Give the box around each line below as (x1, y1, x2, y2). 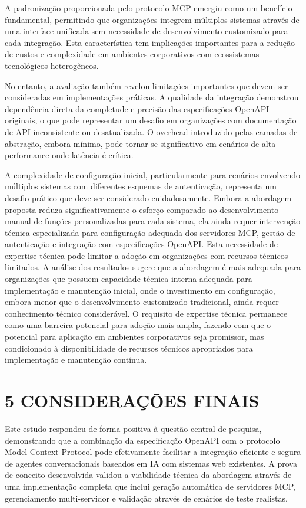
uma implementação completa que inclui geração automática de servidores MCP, (5, 480, 295, 492)
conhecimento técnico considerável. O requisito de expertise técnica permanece (5, 307, 288, 319)
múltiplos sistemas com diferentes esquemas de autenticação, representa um (5, 180, 277, 192)
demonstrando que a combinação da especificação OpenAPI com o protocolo (5, 434, 280, 446)
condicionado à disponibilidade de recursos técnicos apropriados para (5, 342, 253, 354)
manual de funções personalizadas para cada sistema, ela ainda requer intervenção (5, 215, 301, 227)
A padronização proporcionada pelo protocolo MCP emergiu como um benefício (5, 2, 292, 14)
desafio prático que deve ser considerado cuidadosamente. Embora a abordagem (5, 191, 292, 204)
